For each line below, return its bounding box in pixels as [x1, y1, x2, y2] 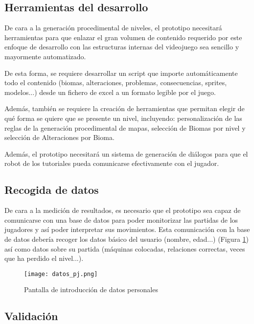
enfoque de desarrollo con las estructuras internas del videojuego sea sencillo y [4, 42, 239, 52]
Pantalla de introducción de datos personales [24, 284, 158, 295]
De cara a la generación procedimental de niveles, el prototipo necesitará [4, 23, 222, 33]
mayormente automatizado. [4, 51, 86, 61]
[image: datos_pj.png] [24, 270, 98, 278]
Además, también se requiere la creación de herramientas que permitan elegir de [4, 103, 245, 114]
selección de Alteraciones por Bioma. [4, 132, 115, 142]
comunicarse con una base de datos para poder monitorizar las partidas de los [4, 214, 238, 225]
